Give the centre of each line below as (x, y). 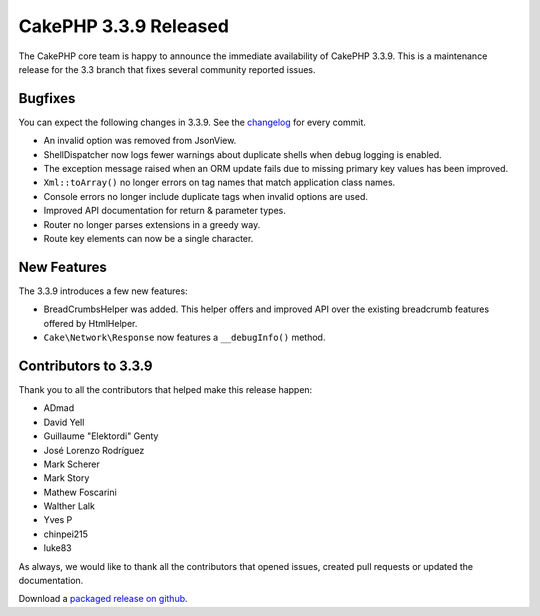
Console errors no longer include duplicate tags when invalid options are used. (206, 196)
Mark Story (66, 478)
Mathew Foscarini (80, 492)
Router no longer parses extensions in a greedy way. (152, 224)
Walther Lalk (69, 506)
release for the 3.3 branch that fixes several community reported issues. (167, 69)
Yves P (58, 520)
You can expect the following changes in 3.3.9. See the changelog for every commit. (192, 122)
